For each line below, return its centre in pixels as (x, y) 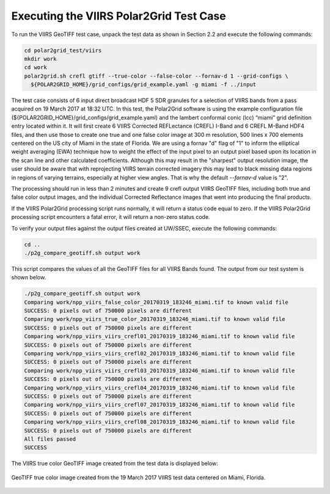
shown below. (29, 278)
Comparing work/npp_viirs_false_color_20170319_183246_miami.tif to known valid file (156, 302)
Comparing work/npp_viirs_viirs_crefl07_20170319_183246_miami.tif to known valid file (159, 405)
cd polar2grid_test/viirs (63, 50)
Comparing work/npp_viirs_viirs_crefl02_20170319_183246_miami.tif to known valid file (159, 354)
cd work (35, 68)
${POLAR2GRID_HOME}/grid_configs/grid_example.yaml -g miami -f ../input (144, 85)
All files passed (50, 439)
